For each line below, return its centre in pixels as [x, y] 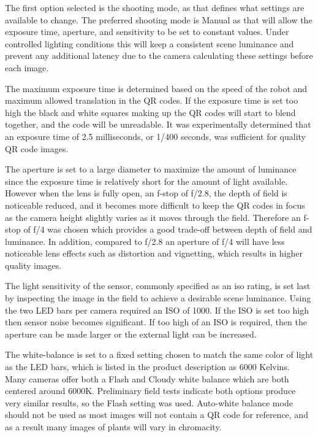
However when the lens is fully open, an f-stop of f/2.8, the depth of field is [146, 193]
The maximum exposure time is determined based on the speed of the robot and [156, 88]
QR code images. [37, 148]
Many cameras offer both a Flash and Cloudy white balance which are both [147, 378]
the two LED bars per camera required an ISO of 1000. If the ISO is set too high [157, 310]
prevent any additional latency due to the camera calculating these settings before [159, 56]
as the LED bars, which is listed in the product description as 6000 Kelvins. [147, 367]
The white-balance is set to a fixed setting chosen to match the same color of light [159, 354]
